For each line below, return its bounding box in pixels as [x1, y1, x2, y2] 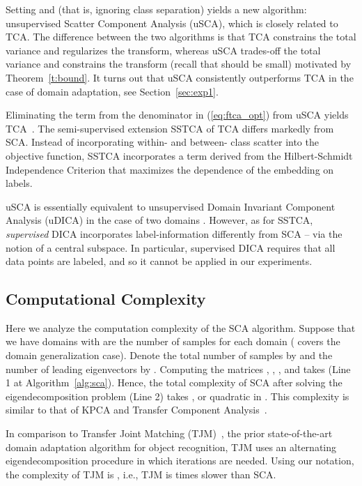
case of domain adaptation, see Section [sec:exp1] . [6, 84, 219, 98]
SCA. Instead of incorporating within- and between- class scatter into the [6, 135, 319, 149]
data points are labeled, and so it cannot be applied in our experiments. [6, 254, 313, 268]
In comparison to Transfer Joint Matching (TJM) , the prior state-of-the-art [6, 426, 333, 441]
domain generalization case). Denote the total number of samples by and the [6, 348, 333, 363]
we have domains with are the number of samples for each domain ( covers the [6, 334, 340, 349]
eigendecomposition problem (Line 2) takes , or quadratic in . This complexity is [6, 388, 349, 403]
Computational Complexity [6, 288, 206, 310]
